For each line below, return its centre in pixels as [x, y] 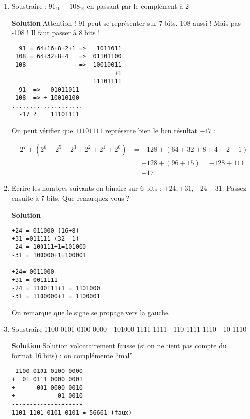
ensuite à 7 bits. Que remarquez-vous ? [71, 198]
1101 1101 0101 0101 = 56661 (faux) [72, 412]
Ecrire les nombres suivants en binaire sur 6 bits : [86, 188]
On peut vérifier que [42, 130]
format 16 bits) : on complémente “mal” [72, 355]
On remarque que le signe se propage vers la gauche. [91, 312]
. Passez [234, 188]
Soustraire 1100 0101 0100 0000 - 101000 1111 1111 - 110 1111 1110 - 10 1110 [129, 329]
